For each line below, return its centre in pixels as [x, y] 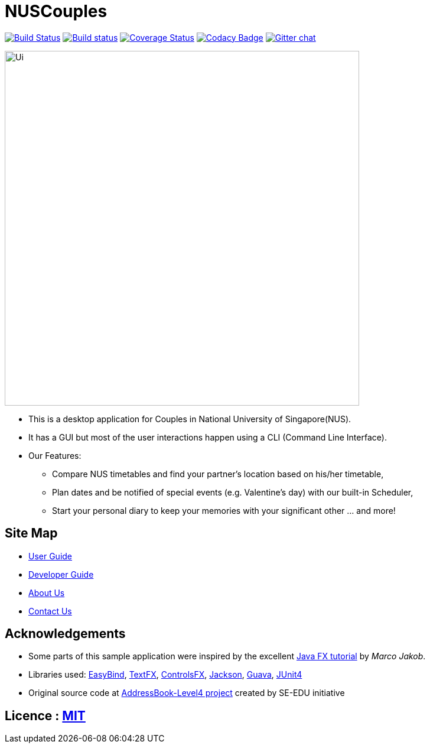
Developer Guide [61, 574]
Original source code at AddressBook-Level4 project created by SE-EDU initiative [187, 693]
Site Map [31, 533]
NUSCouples [56, 11]
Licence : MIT [45, 715]
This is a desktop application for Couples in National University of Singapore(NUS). [190, 419]
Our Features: [55, 455]
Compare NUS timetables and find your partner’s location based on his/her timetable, [218, 474]
